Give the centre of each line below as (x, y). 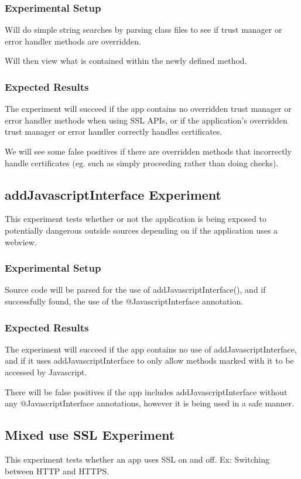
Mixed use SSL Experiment (90, 435)
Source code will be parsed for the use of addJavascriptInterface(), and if (135, 290)
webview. (21, 242)
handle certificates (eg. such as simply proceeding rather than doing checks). (142, 162)
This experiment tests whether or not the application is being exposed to (136, 219)
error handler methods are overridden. (73, 41)
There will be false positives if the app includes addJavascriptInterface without (146, 391)
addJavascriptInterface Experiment (113, 194)
